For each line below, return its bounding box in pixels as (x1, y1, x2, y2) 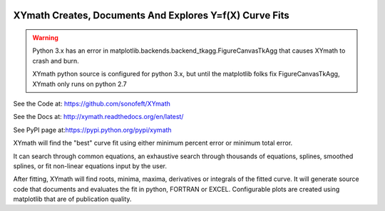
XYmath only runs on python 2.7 (32, 79, 128, 88)
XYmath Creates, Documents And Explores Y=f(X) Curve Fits (13, 9, 289, 21)
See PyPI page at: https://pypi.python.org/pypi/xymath (13, 125, 172, 134)
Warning (32, 34, 58, 42)
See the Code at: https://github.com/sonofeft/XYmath (13, 99, 171, 108)
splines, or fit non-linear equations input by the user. (13, 161, 168, 170)
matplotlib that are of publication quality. (13, 195, 132, 203)
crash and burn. (32, 56, 80, 65)
